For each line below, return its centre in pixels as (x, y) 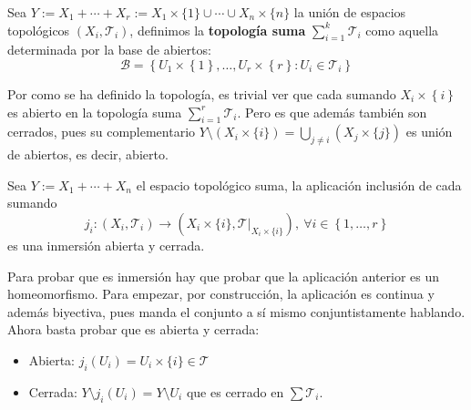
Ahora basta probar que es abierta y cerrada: (133, 329)
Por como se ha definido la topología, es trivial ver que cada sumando (202, 93)
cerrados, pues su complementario (102, 132)
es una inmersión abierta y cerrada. (106, 245)
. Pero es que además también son (332, 112)
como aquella (402, 30)
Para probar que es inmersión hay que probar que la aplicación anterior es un (224, 276)
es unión (429, 132)
